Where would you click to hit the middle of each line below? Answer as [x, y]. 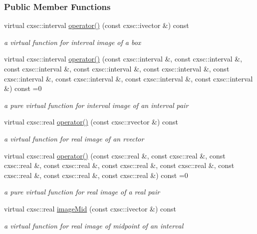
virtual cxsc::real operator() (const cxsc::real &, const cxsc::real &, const [115, 155]
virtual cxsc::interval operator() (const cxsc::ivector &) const [97, 25]
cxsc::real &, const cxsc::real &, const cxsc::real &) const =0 [96, 175]
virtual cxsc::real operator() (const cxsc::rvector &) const [91, 122]
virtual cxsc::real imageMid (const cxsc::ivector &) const [90, 208]
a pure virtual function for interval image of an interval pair [96, 105]
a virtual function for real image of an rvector [74, 138]
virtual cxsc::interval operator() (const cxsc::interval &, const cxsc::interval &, [123, 59]
